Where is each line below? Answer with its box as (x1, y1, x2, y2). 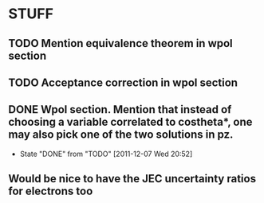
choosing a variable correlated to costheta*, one (8, 115, 253, 129)
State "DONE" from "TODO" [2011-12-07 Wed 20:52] (19, 149, 193, 158)
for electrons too (8, 185, 93, 198)
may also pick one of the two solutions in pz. (8, 128, 234, 142)
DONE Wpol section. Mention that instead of (8, 103, 232, 116)
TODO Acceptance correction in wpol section (8, 76, 238, 89)
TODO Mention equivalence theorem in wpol (8, 37, 233, 50)
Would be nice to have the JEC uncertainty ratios (8, 172, 257, 185)
